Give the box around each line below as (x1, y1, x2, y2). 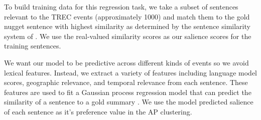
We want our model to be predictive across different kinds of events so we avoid (4, 57, 249, 67)
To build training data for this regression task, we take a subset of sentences (4, 1, 238, 11)
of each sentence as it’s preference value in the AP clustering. (4, 106, 192, 116)
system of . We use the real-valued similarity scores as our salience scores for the (4, 30, 251, 41)
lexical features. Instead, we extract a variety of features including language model (4, 67, 257, 77)
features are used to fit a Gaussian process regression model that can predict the (4, 86, 251, 97)
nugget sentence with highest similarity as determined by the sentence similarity (4, 21, 250, 31)
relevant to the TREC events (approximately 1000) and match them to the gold (4, 11, 250, 21)
